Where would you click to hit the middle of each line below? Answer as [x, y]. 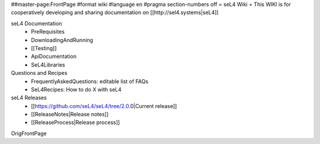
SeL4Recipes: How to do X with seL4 [76, 89]
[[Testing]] [44, 48]
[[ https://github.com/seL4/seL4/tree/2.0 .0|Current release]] [104, 106]
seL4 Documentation [36, 23]
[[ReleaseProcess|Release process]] [76, 122]
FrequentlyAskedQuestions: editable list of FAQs [90, 81]
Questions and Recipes [39, 73]
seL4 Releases [29, 98]
